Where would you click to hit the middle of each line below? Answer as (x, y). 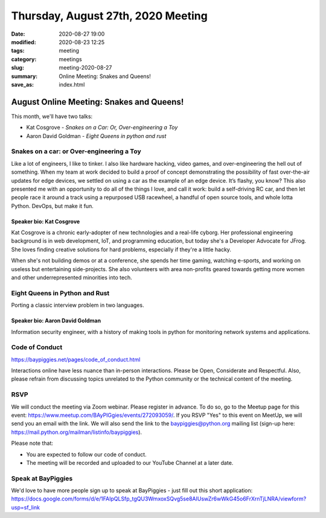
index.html (72, 84)
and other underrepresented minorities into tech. (72, 278)
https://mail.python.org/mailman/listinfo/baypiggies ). (76, 432)
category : (24, 59)
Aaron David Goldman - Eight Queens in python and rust (96, 136)
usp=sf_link (26, 507)
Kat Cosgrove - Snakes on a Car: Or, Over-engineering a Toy (102, 128)
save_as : (23, 84)
